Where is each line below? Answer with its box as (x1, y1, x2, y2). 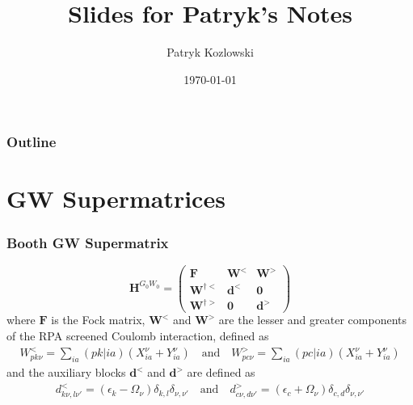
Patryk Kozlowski (166, 44, 254, 61)
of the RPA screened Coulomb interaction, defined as (6, 327, 269, 344)
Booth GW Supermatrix (6, 232, 169, 252)
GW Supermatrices (6, 182, 225, 215)
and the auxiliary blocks (6, 364, 126, 380)
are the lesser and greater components (218, 311, 407, 328)
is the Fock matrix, (51, 311, 145, 328)
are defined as (187, 364, 255, 380)
